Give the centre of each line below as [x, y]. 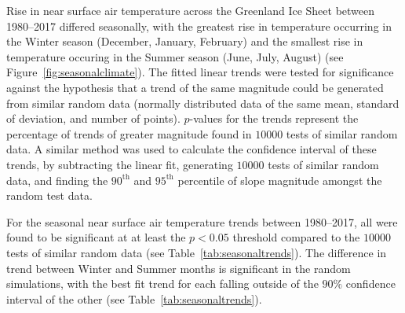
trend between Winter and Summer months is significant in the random [179, 268]
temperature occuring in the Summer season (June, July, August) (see [175, 56]
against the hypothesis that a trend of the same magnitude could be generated [195, 87]
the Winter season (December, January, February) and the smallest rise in [185, 41]
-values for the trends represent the [274, 118]
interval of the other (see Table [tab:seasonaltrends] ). [134, 298]
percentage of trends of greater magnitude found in [129, 133]
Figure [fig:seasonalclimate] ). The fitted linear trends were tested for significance [200, 72]
